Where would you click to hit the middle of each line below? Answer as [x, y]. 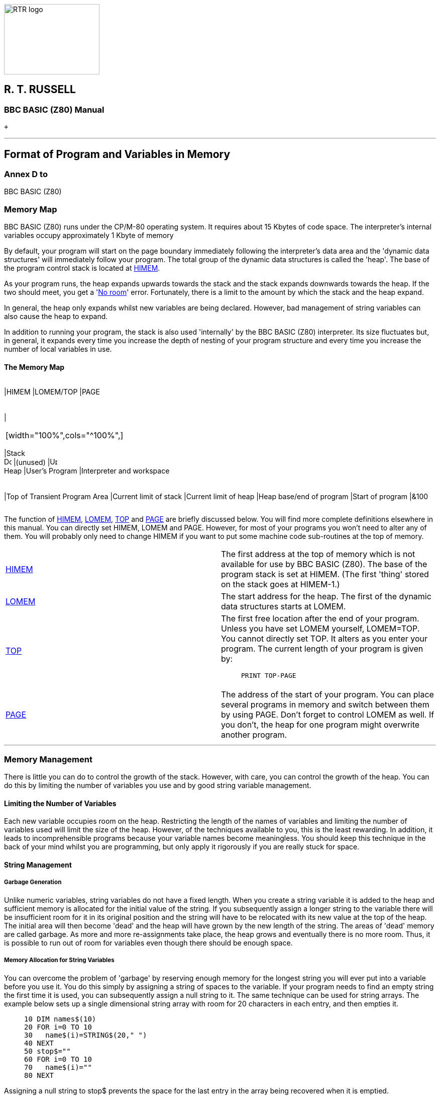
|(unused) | [32, 462]
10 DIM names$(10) [60, 1019]
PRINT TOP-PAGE [269, 676]
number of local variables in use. [58, 349]
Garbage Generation [33, 882]
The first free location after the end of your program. [320, 619]
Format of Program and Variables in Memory [117, 154]
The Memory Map [34, 367]
